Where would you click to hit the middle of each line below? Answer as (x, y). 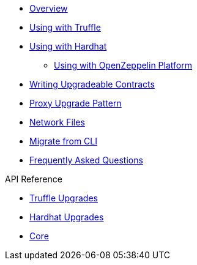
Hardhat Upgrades (67, 217)
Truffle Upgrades (64, 198)
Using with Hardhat (68, 46)
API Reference (34, 179)
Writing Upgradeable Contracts (92, 84)
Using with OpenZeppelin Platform (123, 65)
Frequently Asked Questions (86, 160)
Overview (49, 8)
